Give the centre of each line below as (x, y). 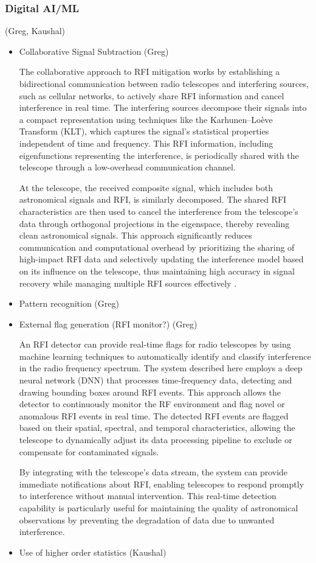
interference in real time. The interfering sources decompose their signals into (163, 107)
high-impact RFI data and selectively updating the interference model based (161, 259)
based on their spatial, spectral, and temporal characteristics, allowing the (157, 428)
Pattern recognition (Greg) (69, 303)
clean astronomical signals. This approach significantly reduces (136, 235)
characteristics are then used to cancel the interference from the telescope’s (159, 211)
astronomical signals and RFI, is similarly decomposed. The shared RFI (153, 199)
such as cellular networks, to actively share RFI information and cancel (152, 95)
